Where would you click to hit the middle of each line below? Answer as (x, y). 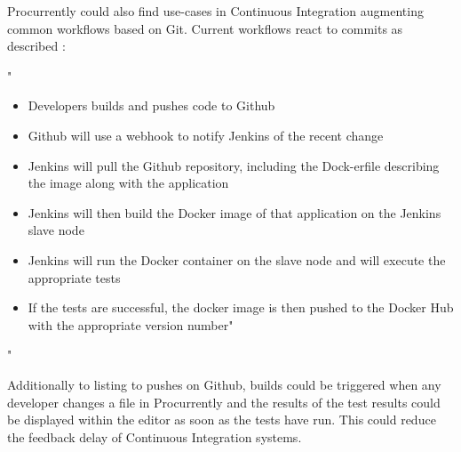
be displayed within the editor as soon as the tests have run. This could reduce (222, 420)
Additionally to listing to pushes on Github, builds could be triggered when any (224, 384)
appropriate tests (74, 277)
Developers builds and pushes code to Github (151, 105)
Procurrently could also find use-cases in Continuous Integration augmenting (215, 11)
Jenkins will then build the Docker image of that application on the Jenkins (234, 212)
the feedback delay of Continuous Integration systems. (155, 436)
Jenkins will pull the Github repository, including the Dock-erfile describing (234, 165)
